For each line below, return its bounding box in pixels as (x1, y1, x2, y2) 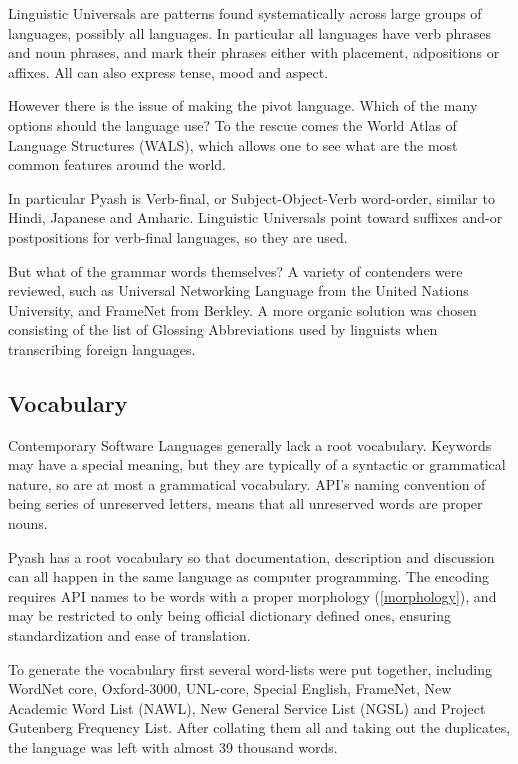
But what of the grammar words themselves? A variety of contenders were (8, 260, 463, 281)
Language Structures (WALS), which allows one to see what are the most (8, 134, 458, 155)
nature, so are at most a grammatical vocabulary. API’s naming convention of (8, 473, 486, 494)
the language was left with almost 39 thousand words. (8, 737, 338, 758)
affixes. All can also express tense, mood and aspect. (8, 61, 329, 82)
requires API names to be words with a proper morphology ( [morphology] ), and (8, 585, 497, 606)
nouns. (8, 513, 48, 534)
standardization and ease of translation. (8, 625, 251, 646)
